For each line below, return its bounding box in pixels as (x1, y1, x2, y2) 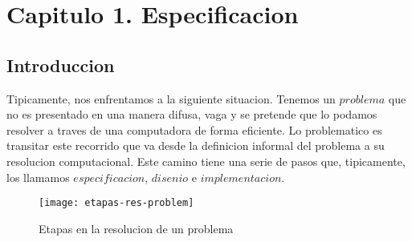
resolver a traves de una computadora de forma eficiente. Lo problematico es (6, 121, 382, 138)
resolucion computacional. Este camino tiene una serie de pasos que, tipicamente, (6, 152, 406, 169)
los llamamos (6, 168, 70, 185)
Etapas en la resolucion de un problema (39, 220, 234, 236)
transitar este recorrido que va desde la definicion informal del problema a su (6, 137, 385, 154)
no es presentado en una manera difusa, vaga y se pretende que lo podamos (6, 106, 377, 123)
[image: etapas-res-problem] (39, 197, 194, 209)
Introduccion (6, 52, 115, 77)
